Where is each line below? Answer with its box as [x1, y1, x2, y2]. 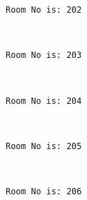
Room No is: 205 [6, 141, 82, 151]
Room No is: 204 [6, 95, 82, 106]
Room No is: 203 [6, 50, 82, 61]
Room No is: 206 [6, 187, 82, 196]
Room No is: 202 [6, 5, 82, 15]
